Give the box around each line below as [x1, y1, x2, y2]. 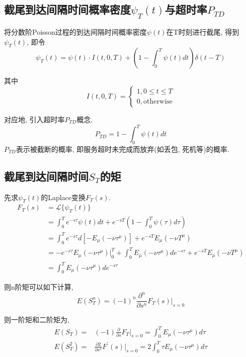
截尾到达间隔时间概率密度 [4, 2, 131, 17]
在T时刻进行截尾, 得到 [166, 27, 239, 37]
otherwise [143, 98, 173, 105]
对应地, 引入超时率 [4, 114, 65, 124]
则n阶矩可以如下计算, [4, 282, 73, 292]
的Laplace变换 [41, 192, 86, 202]
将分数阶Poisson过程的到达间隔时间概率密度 [4, 27, 147, 37]
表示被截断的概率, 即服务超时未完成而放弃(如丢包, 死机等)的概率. [16, 143, 229, 154]
